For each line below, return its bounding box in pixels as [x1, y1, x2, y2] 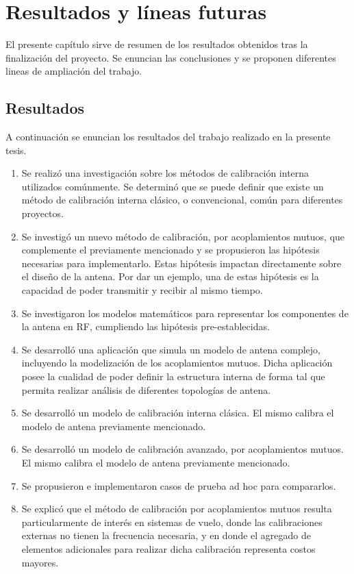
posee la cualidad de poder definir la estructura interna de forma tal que [21, 369, 325, 384]
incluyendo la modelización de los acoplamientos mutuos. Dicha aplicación [21, 355, 333, 370]
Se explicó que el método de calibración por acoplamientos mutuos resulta [21, 501, 332, 516]
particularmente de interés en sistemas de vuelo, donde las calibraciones [21, 514, 323, 529]
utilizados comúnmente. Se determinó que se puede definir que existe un [21, 179, 324, 193]
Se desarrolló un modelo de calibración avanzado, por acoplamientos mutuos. [21, 442, 344, 456]
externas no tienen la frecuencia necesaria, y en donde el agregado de [21, 528, 312, 542]
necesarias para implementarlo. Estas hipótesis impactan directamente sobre [21, 255, 342, 270]
